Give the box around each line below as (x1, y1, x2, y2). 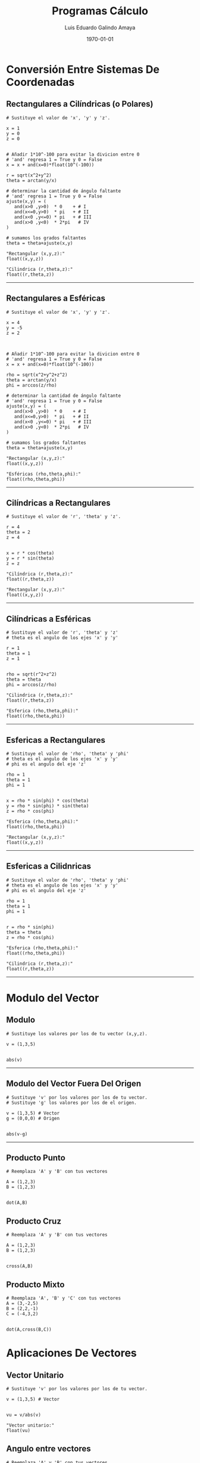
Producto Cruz (6, 1216, 61, 1226)
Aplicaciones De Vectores (6, 1347, 137, 1360)
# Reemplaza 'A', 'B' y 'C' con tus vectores (6, 1295, 121, 1301)
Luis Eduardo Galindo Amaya (64, 24, 136, 31)
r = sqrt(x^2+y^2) (6, 172, 52, 178)
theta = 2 (6, 529, 31, 535)
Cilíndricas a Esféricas (6, 613, 91, 624)
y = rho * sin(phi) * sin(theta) (6, 803, 89, 809)
